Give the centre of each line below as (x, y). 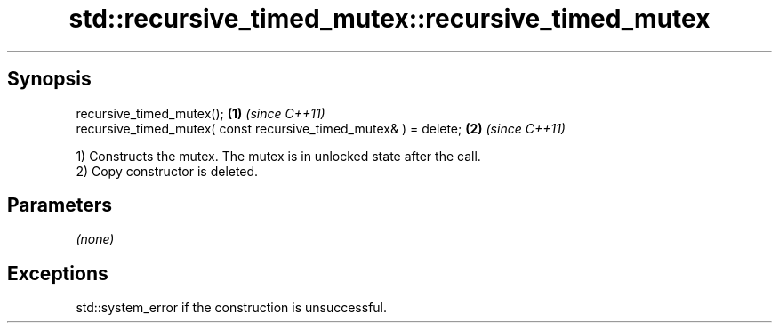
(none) (95, 239)
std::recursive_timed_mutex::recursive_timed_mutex (389, 19)
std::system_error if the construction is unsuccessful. (232, 308)
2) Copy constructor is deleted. (167, 171)
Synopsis (49, 79)
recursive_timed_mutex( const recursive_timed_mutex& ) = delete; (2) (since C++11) (321, 128)
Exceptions (58, 273)
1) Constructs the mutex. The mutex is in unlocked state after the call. (278, 156)
